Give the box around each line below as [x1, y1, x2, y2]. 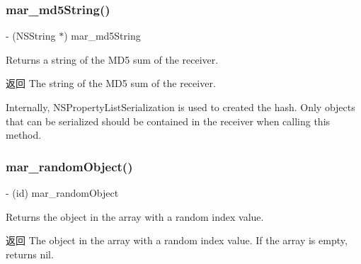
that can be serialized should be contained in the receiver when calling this [6, 113, 331, 128]
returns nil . [6, 246, 54, 261]
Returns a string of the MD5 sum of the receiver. [6, 52, 219, 67]
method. [6, 127, 42, 142]
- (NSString [6, 28, 56, 43]
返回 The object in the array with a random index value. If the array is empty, [6, 233, 348, 248]
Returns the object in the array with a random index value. [6, 209, 264, 224]
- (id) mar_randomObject [6, 185, 119, 200]
